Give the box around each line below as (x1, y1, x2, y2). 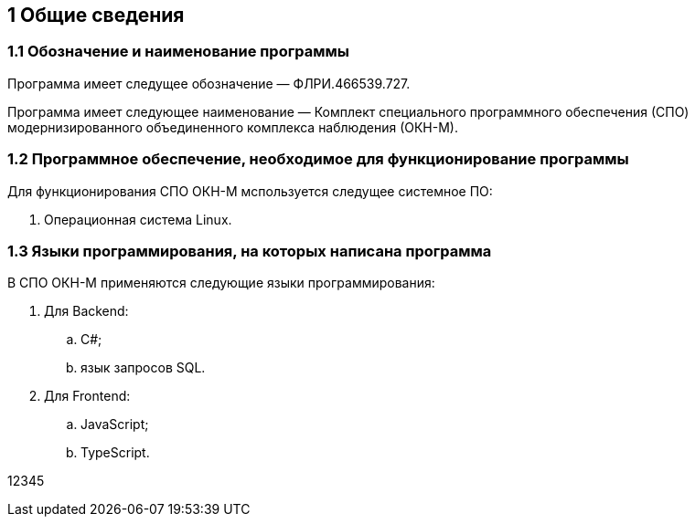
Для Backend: (44, 303, 129, 320)
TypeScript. (80, 445, 150, 461)
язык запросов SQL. (80, 360, 206, 376)
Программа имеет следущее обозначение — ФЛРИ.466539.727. (7, 75, 411, 91)
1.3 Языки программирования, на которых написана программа (7, 241, 492, 260)
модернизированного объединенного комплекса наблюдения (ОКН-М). (7, 119, 458, 135)
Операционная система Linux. (44, 211, 232, 227)
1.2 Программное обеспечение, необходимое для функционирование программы (7, 150, 629, 169)
